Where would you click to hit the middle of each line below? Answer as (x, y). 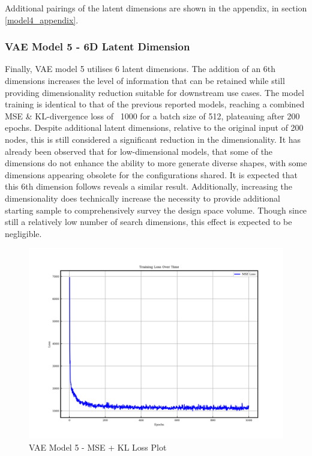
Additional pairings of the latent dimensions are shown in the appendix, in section (156, 8)
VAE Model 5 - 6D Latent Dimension (97, 46)
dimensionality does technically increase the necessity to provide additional (142, 198)
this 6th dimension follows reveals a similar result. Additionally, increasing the (149, 186)
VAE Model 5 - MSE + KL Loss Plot (98, 447)
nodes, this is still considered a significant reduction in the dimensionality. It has (153, 139)
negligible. (23, 233)
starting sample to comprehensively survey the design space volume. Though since (156, 210)
